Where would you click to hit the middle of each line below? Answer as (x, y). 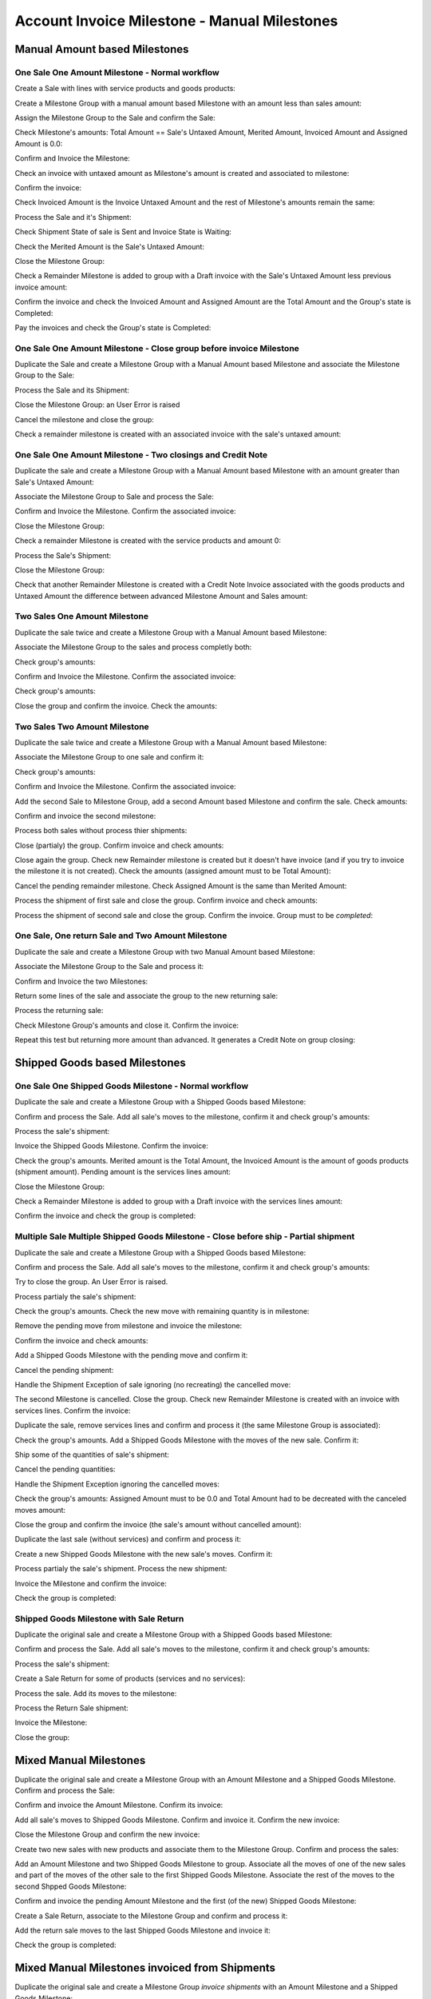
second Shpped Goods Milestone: (71, 1886)
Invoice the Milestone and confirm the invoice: (91, 1583)
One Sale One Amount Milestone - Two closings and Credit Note (141, 454)
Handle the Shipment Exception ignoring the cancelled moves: (117, 1484)
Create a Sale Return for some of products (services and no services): (130, 1678)
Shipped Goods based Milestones (101, 1062)
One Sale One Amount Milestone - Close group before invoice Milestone (157, 348)
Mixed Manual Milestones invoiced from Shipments (145, 1968)
